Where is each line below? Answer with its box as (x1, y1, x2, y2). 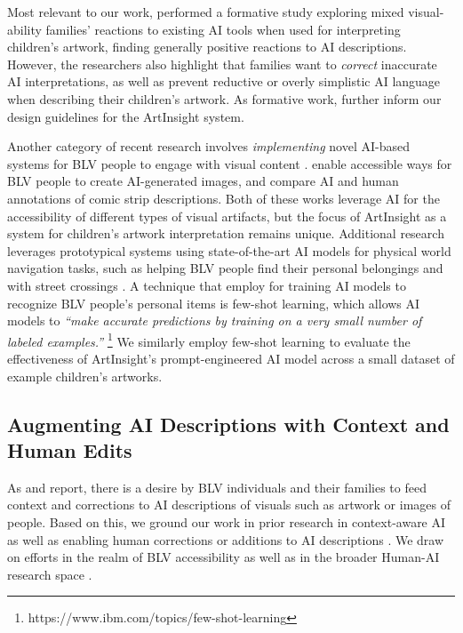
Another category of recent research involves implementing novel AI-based (7, 137, 410, 156)
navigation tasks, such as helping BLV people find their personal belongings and (7, 259, 443, 277)
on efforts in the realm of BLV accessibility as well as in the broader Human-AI (7, 548, 440, 566)
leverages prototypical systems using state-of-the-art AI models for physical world (7, 241, 451, 260)
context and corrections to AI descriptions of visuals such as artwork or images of (7, 495, 451, 514)
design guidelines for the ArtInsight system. (7, 107, 244, 125)
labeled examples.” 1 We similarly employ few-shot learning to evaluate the (7, 329, 411, 350)
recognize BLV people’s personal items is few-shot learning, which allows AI (7, 293, 420, 312)
